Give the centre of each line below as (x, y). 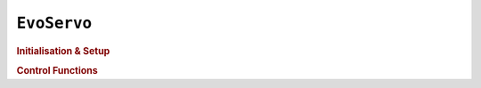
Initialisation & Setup (63, 51)
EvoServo (54, 23)
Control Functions (57, 70)
